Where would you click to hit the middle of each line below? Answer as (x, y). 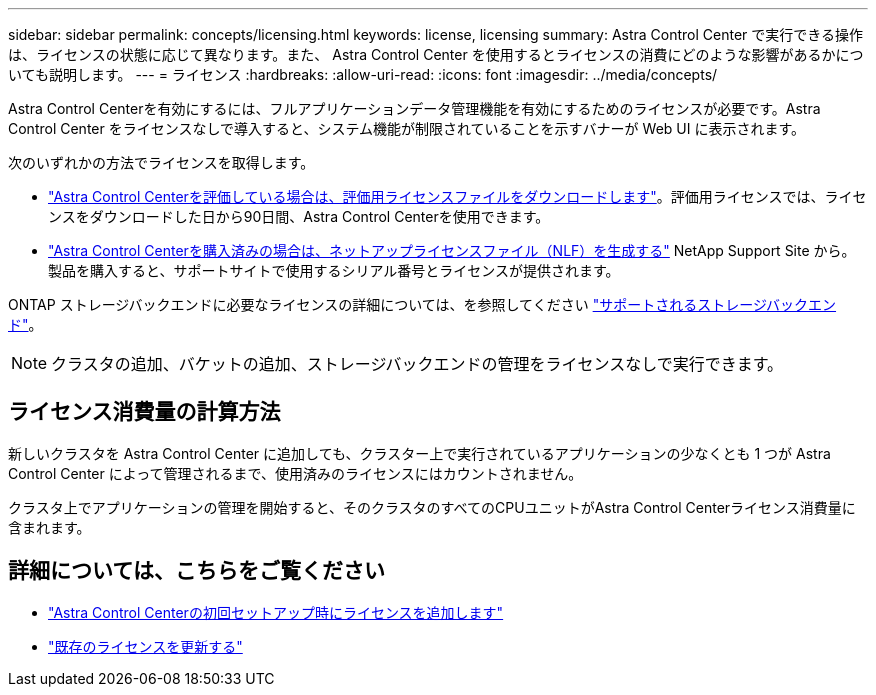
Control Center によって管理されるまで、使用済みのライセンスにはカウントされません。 (295, 473)
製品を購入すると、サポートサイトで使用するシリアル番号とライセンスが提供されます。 (334, 270)
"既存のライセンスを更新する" (145, 646)
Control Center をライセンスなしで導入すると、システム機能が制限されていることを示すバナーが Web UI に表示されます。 (407, 128)
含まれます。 (49, 527)
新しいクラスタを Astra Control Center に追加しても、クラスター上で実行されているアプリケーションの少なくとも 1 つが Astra (419, 453)
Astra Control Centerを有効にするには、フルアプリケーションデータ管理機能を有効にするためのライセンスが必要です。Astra (414, 108)
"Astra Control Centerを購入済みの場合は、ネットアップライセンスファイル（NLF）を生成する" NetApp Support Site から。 (452, 250)
